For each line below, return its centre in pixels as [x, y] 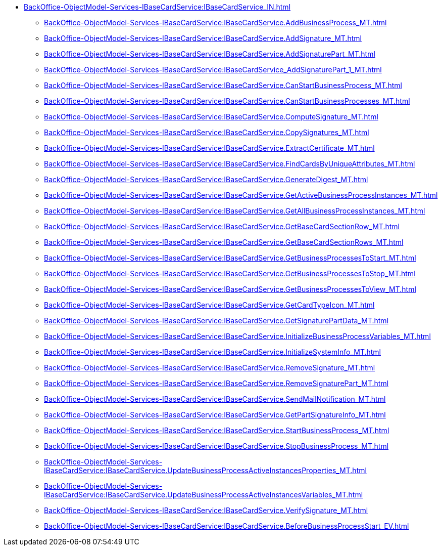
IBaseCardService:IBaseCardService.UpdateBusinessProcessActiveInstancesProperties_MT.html [205, 470]
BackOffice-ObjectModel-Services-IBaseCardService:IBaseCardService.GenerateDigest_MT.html [206, 179]
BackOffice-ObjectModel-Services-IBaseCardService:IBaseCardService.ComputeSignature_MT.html [211, 117]
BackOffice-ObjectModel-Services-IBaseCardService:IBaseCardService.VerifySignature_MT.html [206, 510]
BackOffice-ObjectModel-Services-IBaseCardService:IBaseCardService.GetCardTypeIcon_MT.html [209, 305]
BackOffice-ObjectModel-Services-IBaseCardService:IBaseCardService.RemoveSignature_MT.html [210, 368]
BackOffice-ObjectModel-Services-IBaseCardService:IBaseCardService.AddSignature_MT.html [203, 38]
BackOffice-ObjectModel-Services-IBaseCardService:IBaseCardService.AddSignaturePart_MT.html [210, 54]
